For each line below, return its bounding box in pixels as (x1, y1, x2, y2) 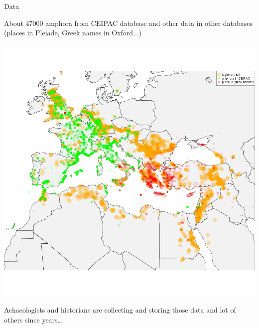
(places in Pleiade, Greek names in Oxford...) (4, 27, 142, 38)
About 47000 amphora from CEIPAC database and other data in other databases (4, 17, 253, 28)
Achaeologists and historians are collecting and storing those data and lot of (4, 305, 236, 315)
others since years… (4, 314, 62, 325)
